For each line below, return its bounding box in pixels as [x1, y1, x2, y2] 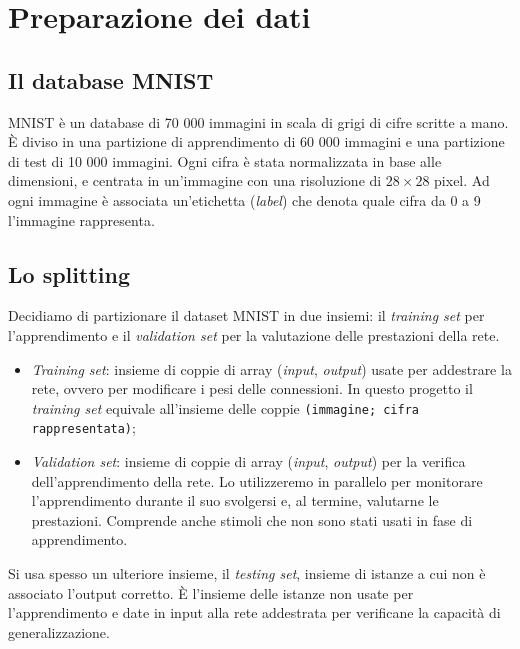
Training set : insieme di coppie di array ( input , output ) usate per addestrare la [31, 358, 512, 379]
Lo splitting [8, 258, 130, 289]
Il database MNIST [8, 64, 214, 95]
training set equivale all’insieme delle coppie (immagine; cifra [31, 397, 419, 418]
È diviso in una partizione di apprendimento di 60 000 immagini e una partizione [8, 131, 505, 152]
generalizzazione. [8, 621, 110, 642]
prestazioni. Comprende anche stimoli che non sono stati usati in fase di [31, 509, 473, 530]
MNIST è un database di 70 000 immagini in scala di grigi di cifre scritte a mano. [8, 111, 509, 132]
